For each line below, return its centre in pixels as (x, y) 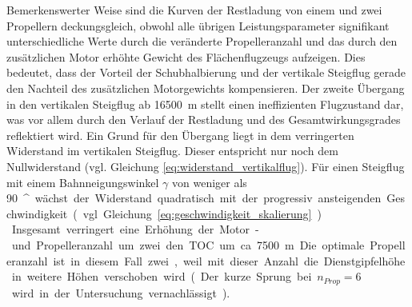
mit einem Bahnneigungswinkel (83, 182)
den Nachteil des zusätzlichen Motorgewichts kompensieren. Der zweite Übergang (206, 88)
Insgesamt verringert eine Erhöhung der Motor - (135, 229)
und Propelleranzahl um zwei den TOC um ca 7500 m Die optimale (188, 244)
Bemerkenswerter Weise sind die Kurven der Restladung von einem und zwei (194, 10)
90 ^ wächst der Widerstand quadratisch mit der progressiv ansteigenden (194, 198)
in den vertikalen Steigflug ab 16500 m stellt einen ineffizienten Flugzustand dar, (205, 104)
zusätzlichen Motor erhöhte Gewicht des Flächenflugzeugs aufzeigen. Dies (186, 56)
